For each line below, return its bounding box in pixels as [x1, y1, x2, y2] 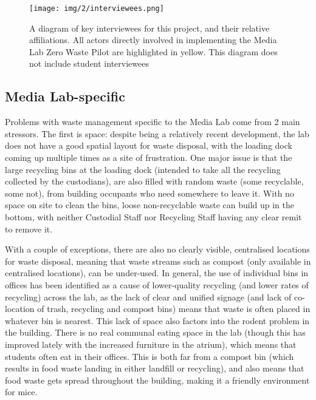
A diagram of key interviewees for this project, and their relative [29, 21, 270, 34]
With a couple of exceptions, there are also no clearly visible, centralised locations [5, 243, 310, 256]
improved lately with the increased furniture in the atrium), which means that [5, 337, 297, 350]
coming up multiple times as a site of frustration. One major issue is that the [5, 151, 292, 164]
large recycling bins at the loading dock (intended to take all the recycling [5, 163, 281, 175]
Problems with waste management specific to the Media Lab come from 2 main [5, 115, 300, 128]
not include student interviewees [29, 57, 149, 70]
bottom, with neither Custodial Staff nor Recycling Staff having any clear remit [5, 210, 302, 223]
